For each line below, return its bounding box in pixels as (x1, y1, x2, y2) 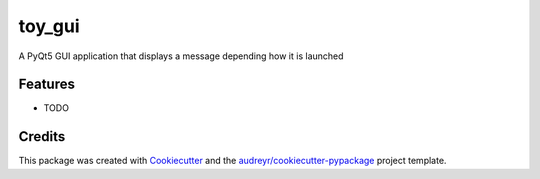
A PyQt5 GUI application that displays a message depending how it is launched (18, 50, 344, 62)
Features (18, 76, 75, 93)
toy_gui (18, 15, 80, 37)
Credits (18, 128, 66, 145)
